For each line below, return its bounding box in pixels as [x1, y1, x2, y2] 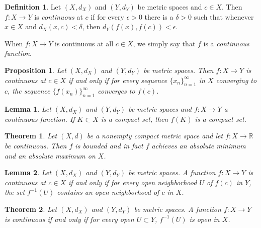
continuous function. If [5, 113, 75, 124]
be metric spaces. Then [143, 64, 214, 75]
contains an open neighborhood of [57, 187, 159, 197]
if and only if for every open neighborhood [68, 177, 197, 187]
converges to [98, 86, 135, 96]
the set [5, 187, 25, 197]
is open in [189, 213, 220, 224]
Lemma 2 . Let [5, 167, 51, 178]
